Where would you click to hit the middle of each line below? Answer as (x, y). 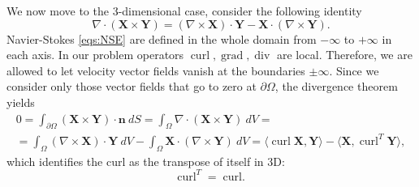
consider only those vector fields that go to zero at (132, 86)
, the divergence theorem (336, 86)
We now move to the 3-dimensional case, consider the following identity (184, 11)
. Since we (354, 70)
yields (21, 102)
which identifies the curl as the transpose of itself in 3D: (146, 161)
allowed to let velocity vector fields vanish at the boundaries (156, 70)
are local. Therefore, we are (344, 55)
